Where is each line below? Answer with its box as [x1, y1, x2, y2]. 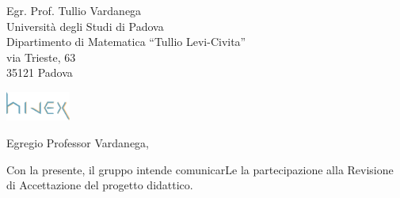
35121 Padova [6, 64, 73, 81]
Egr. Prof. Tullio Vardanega [6, 2, 142, 18]
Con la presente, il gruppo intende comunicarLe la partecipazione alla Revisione [6, 161, 394, 177]
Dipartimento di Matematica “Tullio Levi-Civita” [6, 33, 246, 50]
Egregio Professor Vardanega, [6, 135, 149, 151]
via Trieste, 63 [6, 48, 76, 65]
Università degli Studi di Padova [6, 17, 164, 34]
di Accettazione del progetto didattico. [6, 177, 193, 193]
